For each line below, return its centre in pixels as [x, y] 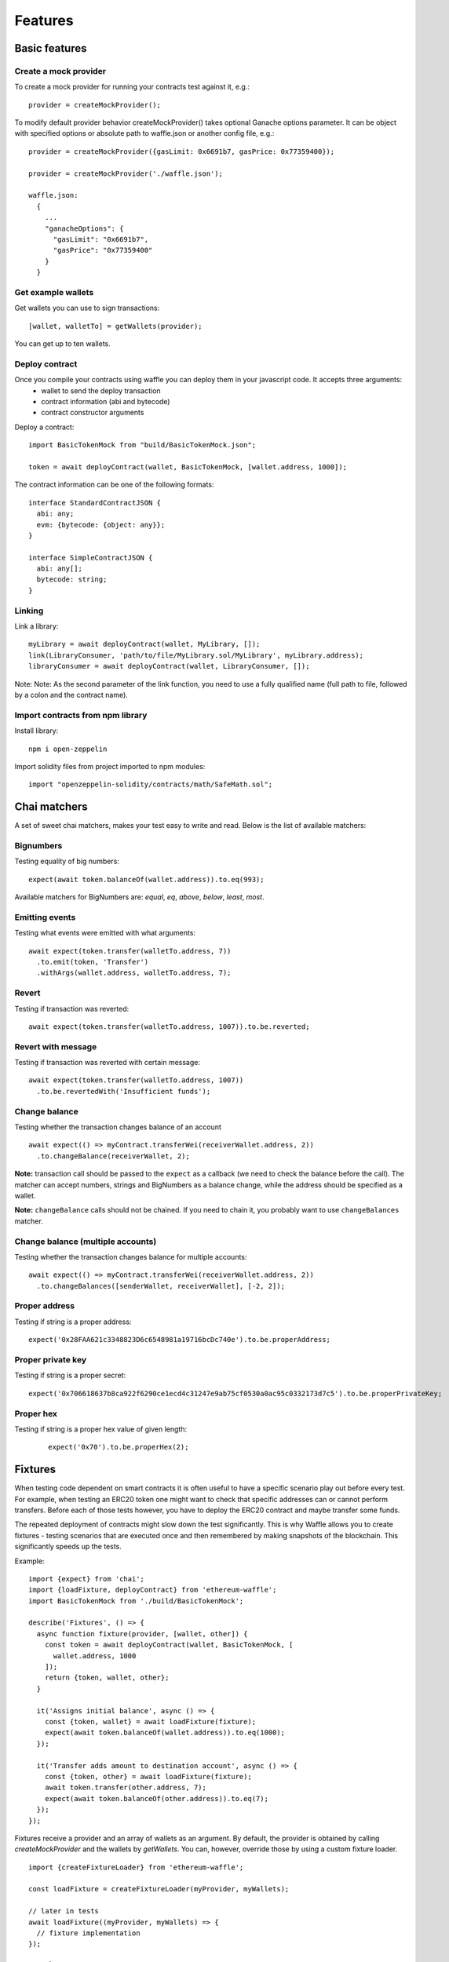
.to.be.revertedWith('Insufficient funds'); [124, 1091]
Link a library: [37, 626]
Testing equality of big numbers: [67, 861]
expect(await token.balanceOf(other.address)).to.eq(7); [156, 1798]
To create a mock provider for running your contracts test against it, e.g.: [132, 87]
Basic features [51, 48]
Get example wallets [54, 292]
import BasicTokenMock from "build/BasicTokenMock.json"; [142, 445]
